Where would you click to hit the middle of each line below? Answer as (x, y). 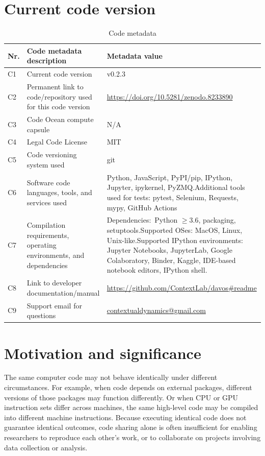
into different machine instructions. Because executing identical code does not (125, 417)
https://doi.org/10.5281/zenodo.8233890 (170, 96)
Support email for (54, 305)
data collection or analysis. (46, 447)
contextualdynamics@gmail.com (156, 310)
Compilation (46, 225)
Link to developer (54, 283)
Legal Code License (57, 142)
